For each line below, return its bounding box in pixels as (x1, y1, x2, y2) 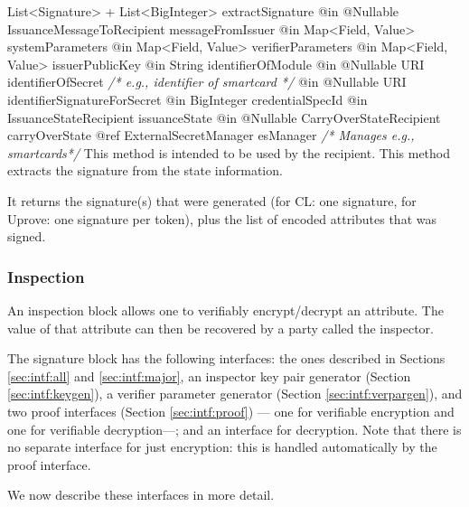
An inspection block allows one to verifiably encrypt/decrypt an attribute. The (7, 300, 444, 319)
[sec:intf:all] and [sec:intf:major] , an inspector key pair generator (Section (7, 366, 411, 385)
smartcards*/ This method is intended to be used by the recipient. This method (7, 143, 451, 162)
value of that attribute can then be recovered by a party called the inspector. (7, 318, 434, 337)
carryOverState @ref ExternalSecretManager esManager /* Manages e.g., (7, 126, 415, 145)
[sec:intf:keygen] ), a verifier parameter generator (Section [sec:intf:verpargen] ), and (7, 384, 463, 403)
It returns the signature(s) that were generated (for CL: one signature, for (7, 191, 417, 210)
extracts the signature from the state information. (7, 161, 283, 180)
